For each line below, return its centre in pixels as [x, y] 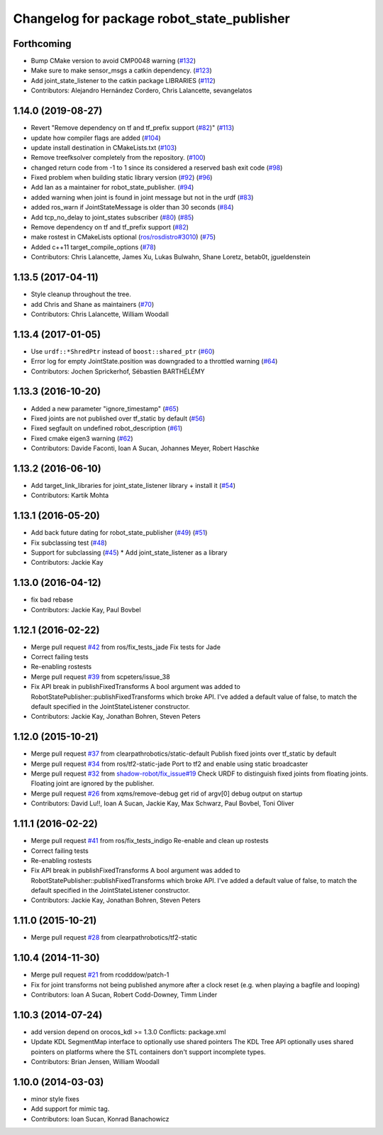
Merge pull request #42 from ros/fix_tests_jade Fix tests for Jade [126, 647]
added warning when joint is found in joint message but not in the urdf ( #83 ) [142, 197]
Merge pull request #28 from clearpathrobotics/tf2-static [114, 938]
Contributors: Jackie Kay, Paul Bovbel [86, 609]
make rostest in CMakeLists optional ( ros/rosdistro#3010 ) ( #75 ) [123, 237]
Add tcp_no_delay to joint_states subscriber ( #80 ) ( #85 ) [112, 217]
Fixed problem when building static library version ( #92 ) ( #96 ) [122, 178]
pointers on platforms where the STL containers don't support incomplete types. [148, 1052]
